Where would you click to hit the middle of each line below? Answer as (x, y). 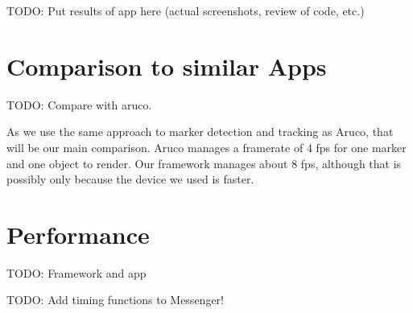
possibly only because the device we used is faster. (130, 179)
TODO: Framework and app (76, 272)
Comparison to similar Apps (167, 66)
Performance (78, 234)
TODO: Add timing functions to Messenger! (115, 300)
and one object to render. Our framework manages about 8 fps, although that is (204, 163)
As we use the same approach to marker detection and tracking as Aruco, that (200, 132)
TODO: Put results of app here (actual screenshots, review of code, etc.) (186, 10)
